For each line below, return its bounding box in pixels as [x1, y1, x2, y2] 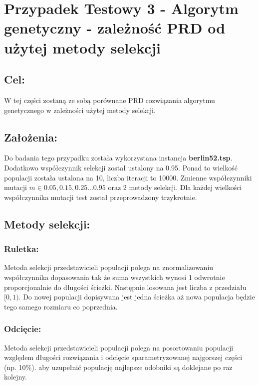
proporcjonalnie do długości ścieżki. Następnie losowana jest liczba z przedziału [4, 281, 247, 292]
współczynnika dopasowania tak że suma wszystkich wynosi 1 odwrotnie [4, 271, 225, 282]
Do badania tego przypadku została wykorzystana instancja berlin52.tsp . [4, 152, 233, 163]
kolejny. [4, 371, 27, 382]
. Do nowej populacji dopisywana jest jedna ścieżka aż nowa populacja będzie [18, 291, 255, 302]
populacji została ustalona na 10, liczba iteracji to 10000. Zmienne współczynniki [4, 172, 252, 182]
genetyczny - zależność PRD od [4, 17, 226, 38]
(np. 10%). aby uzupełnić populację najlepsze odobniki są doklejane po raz [4, 361, 233, 372]
